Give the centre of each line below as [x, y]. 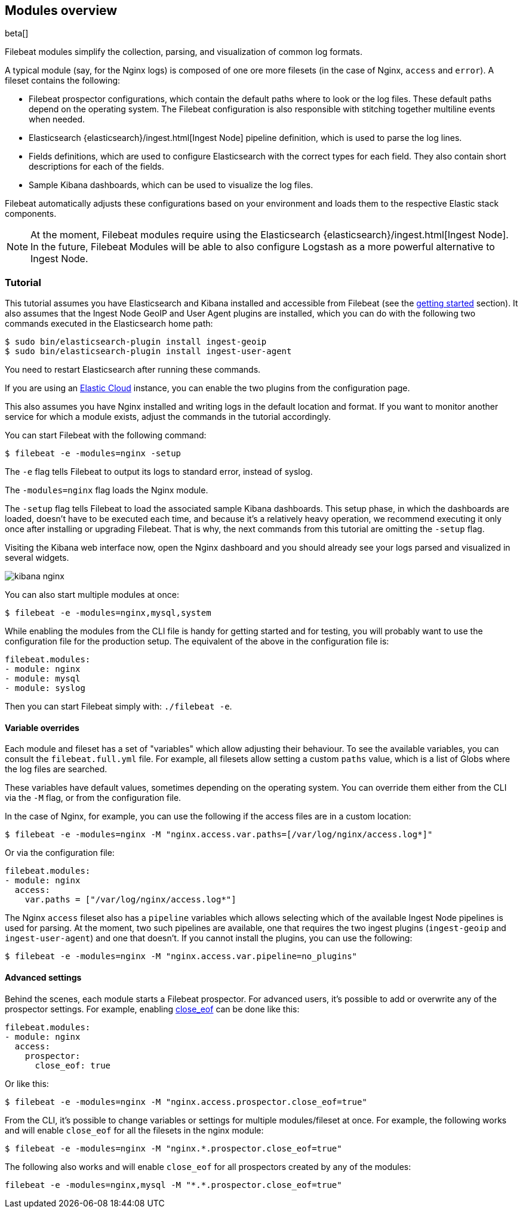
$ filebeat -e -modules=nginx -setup [93, 454]
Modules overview [61, 10]
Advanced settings [43, 977]
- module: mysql [43, 679]
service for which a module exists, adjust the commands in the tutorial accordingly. [168, 417]
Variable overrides [42, 727]
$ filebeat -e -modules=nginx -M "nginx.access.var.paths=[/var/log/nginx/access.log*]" [219, 835]
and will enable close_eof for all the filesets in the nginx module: [134, 1130]
